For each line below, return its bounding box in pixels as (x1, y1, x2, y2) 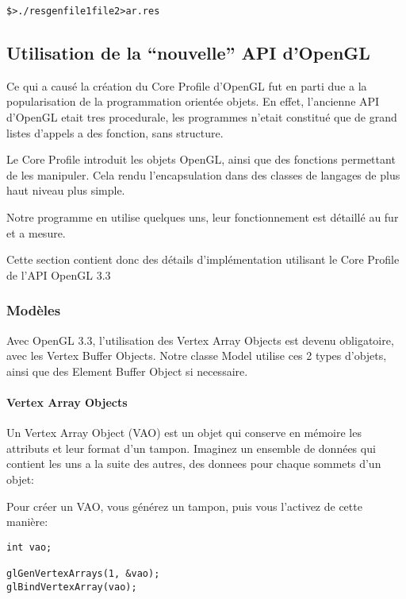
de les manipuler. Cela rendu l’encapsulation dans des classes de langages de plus (6, 166, 400, 183)
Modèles (6, 300, 61, 320)
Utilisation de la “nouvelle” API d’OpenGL (6, 41, 370, 65)
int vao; (6, 541, 52, 553)
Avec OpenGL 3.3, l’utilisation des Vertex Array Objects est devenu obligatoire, (6, 331, 394, 348)
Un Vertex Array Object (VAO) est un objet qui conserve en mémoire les (6, 424, 362, 441)
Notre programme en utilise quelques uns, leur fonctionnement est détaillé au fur (6, 209, 399, 226)
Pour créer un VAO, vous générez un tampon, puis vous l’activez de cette (6, 497, 362, 514)
